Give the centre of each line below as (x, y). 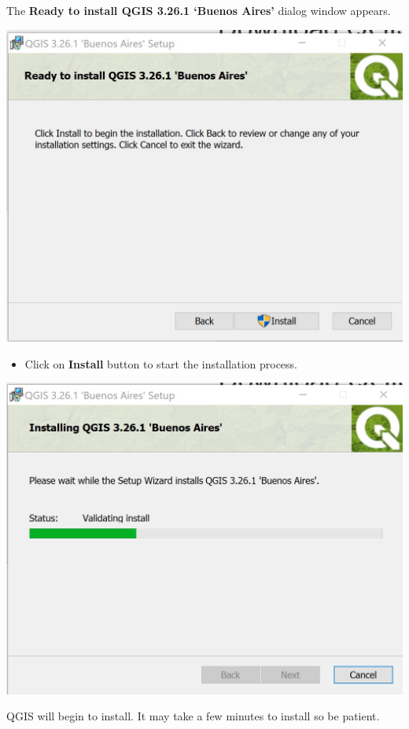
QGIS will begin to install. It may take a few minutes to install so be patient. (193, 716)
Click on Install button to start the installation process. (161, 363)
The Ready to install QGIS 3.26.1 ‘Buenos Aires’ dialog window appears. (199, 10)
